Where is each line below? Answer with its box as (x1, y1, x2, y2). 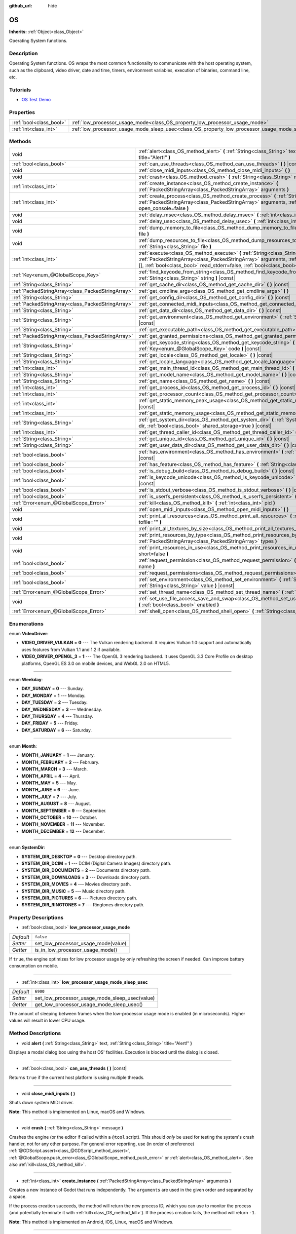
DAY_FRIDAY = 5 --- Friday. (21, 720, 78, 726)
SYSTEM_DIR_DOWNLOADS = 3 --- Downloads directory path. (21, 874, 151, 880)
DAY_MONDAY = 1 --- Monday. (21, 693, 86, 698)
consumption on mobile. (9, 963, 59, 969)
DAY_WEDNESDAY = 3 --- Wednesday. (21, 706, 102, 712)
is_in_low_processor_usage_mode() (35, 946, 118, 953)
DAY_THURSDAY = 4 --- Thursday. (21, 713, 94, 719)
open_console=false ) (138, 205, 189, 212)
